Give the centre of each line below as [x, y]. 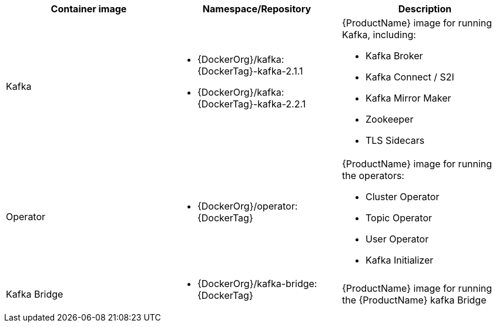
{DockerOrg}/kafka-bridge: [257, 284]
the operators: [373, 176]
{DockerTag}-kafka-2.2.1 [252, 104]
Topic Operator [399, 218]
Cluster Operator [402, 197]
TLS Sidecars [395, 140]
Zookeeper [389, 119]
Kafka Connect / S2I [410, 77]
